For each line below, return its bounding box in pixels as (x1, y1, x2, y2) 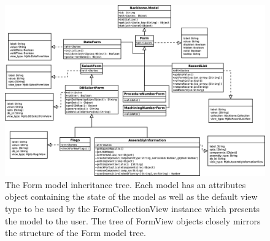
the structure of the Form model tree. (5, 226, 146, 239)
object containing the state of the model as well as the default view (5, 190, 258, 203)
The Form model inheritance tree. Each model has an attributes (5, 178, 246, 191)
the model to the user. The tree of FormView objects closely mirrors (5, 214, 261, 227)
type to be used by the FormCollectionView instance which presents (5, 202, 260, 215)
